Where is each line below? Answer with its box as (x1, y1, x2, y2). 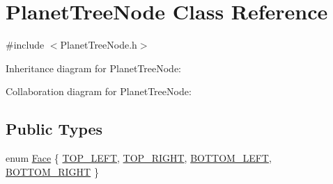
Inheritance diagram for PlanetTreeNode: (6, 60, 181, 75)
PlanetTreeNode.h (60, 37, 137, 52)
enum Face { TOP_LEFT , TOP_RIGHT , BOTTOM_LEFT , (6, 151, 272, 165)
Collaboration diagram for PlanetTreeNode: (6, 84, 192, 99)
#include (6, 37, 45, 52)
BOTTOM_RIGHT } (6, 164, 99, 178)
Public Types (6, 118, 103, 140)
